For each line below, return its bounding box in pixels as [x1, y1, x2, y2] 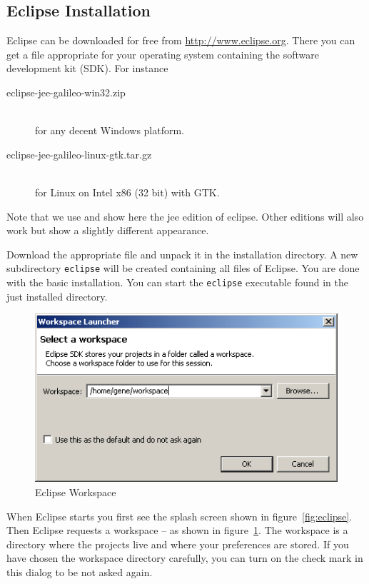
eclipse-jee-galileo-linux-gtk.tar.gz [6, 146, 152, 161]
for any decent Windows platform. [35, 123, 185, 138]
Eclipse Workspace [35, 485, 116, 500]
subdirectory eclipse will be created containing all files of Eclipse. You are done [6, 261, 360, 276]
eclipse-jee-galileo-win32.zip [6, 84, 126, 99]
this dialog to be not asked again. [6, 564, 153, 579]
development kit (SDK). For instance [6, 61, 168, 76]
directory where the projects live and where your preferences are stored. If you [6, 536, 349, 551]
